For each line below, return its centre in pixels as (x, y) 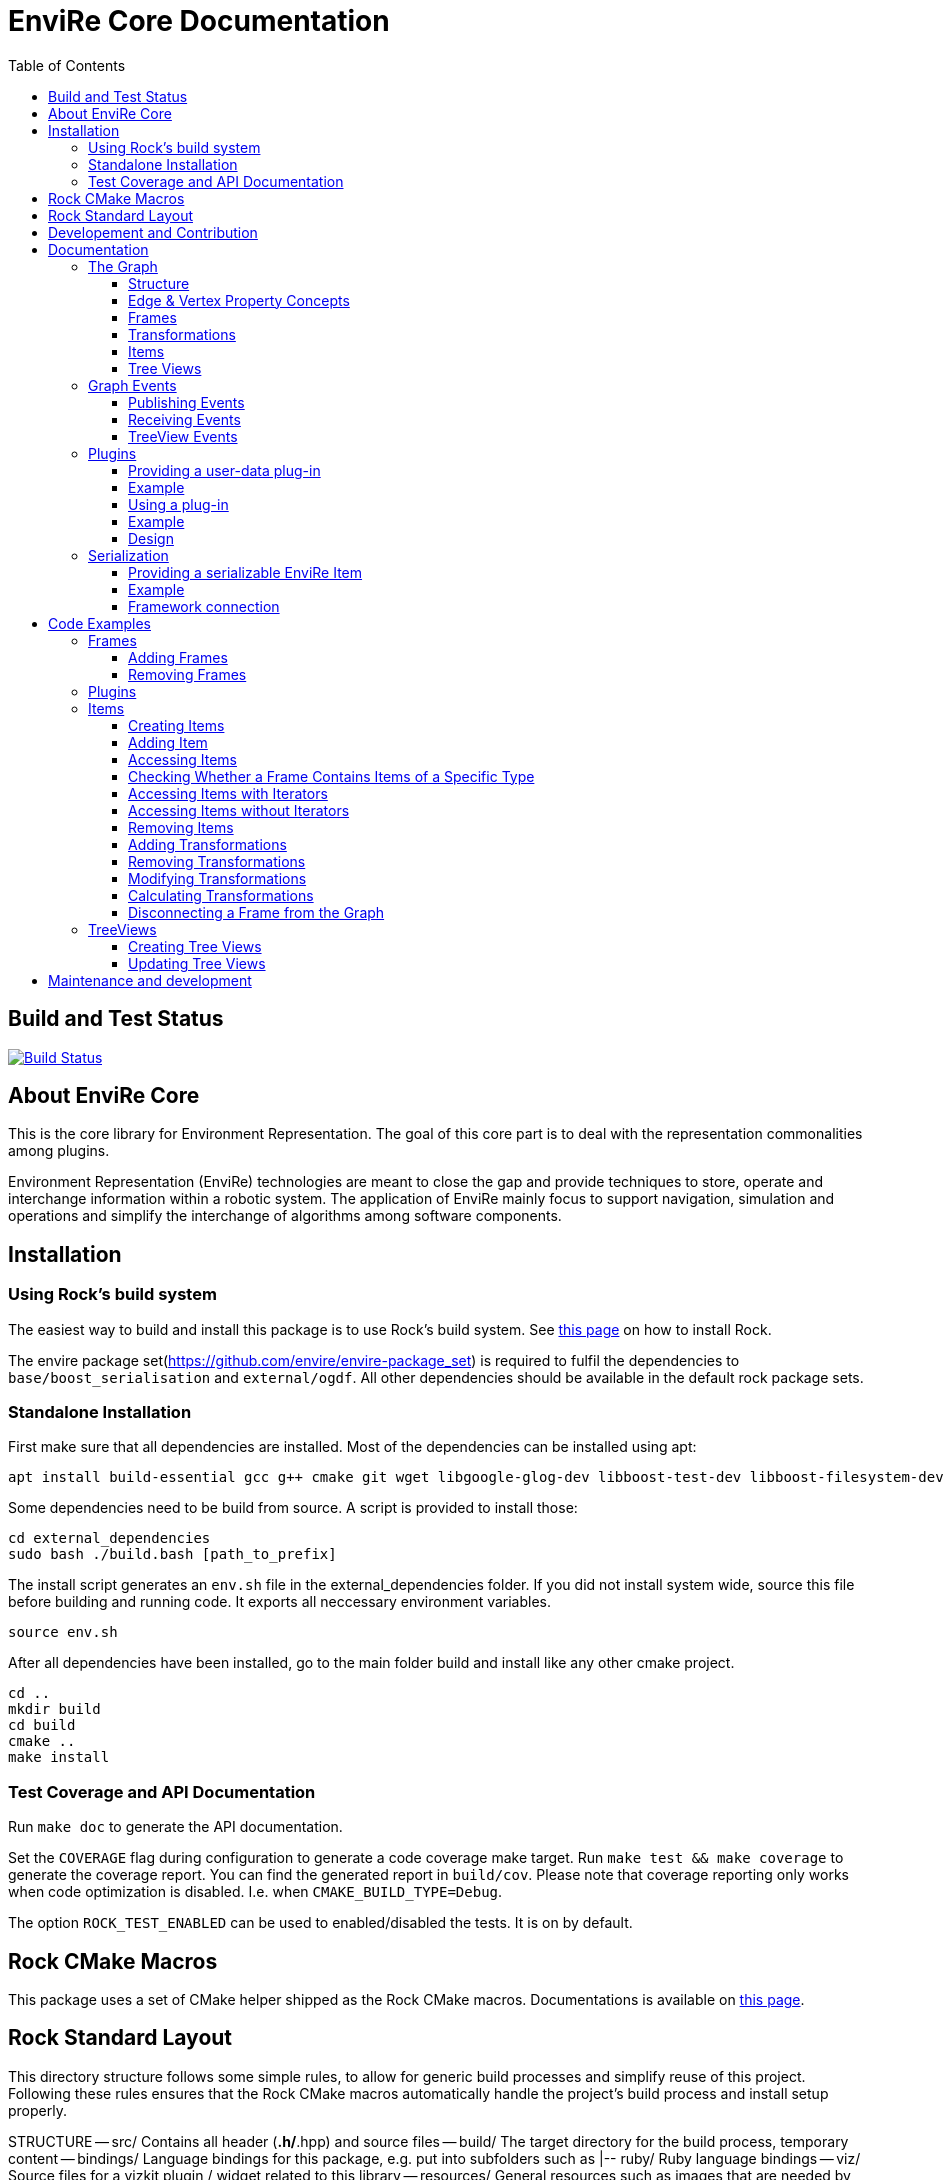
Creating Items (176, 725)
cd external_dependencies (109, 1538)
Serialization (128, 555)
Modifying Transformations (217, 878)
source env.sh (63, 1632)
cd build (42, 1725)
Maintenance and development (150, 980)
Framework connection (204, 606)
